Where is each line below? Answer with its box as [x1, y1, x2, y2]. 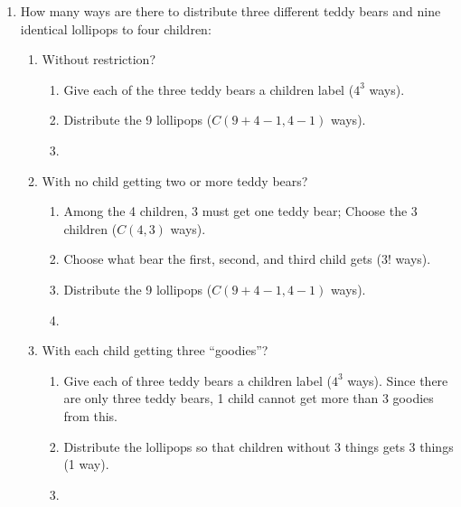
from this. [63, 406, 118, 425]
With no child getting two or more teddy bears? [42, 171, 308, 190]
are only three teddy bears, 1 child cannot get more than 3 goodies [63, 389, 434, 408]
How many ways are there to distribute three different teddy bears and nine [20, 2, 441, 20]
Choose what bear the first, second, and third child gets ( [63, 249, 381, 268]
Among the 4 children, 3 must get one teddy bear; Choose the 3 [63, 202, 418, 221]
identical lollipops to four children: [20, 19, 212, 38]
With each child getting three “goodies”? [42, 341, 268, 360]
